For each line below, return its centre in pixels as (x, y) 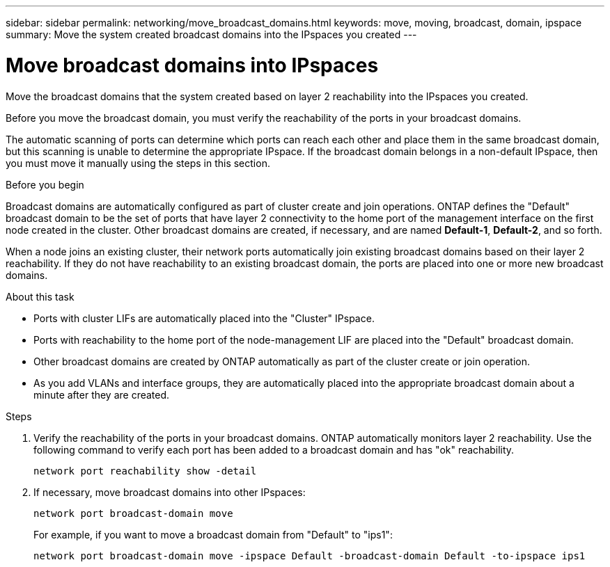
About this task (40, 296)
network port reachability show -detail (145, 471)
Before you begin (45, 184)
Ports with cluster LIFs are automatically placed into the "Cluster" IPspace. (204, 318)
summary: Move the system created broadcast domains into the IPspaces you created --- (211, 34)
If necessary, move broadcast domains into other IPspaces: (170, 492)
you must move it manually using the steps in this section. (138, 163)
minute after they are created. (102, 394)
